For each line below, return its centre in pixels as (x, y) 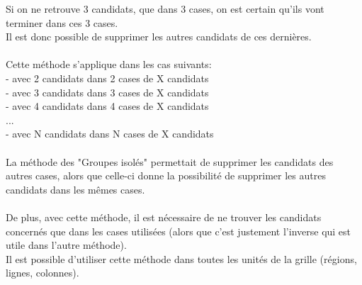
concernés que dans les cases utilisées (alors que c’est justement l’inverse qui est (179, 231)
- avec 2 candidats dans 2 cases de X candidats (107, 78)
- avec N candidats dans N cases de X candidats (110, 134)
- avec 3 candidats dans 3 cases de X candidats (107, 92)
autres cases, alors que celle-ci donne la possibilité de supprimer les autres (166, 175)
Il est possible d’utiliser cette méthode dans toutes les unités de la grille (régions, (181, 258)
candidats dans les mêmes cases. (75, 189)
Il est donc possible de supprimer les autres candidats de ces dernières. (159, 37)
